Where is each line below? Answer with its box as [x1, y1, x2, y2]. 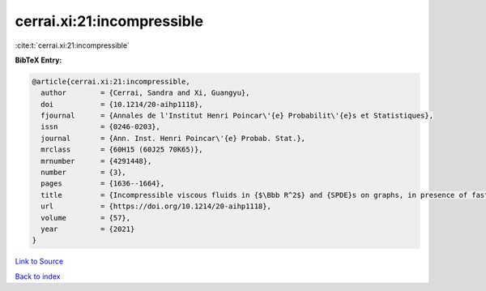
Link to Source [15, 256, 64, 267]
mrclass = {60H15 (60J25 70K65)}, [40, 145, 203, 154]
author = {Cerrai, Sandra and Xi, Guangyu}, [40, 88, 250, 97]
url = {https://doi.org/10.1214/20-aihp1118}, [40, 202, 271, 211]
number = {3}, [40, 168, 127, 178]
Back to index [15, 272, 61, 281]
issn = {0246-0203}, [40, 122, 161, 131]
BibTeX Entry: [15, 55, 62, 65]
